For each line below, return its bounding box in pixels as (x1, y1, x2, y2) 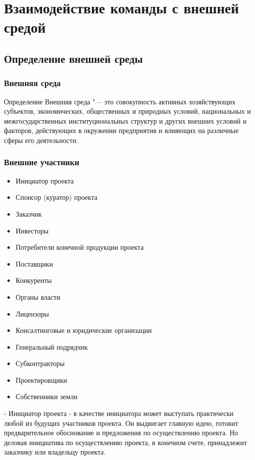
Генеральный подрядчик (15, 341, 88, 352)
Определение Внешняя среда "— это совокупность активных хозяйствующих (4, 96, 236, 106)
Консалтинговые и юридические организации (15, 325, 152, 335)
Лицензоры (15, 308, 49, 319)
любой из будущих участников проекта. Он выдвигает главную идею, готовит (4, 417, 238, 428)
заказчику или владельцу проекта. (4, 447, 106, 457)
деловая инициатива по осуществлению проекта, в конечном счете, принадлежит (4, 437, 247, 447)
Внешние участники (4, 156, 80, 168)
